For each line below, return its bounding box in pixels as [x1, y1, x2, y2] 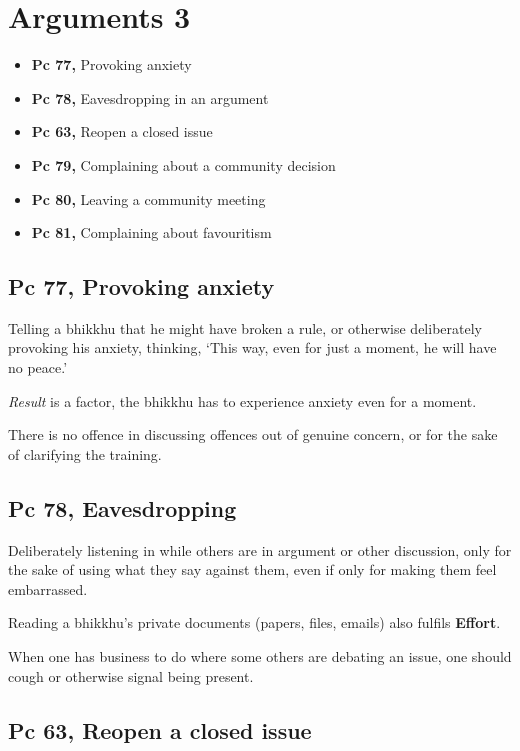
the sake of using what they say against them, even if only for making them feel [8, 559, 497, 580]
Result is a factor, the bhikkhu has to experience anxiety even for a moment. [8, 390, 477, 411]
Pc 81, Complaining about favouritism [31, 222, 272, 243]
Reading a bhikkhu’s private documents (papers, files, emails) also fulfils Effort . [8, 612, 501, 633]
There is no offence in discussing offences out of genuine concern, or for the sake [8, 424, 498, 445]
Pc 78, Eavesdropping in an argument [31, 87, 269, 108]
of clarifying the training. [8, 443, 162, 464]
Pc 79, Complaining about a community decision [31, 154, 336, 175]
